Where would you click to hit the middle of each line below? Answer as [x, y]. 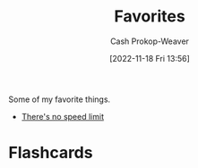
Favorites [150, 17]
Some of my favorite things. [60, 99]
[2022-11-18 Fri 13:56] [150, 58]
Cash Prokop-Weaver [150, 41]
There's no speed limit [63, 116]
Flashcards [51, 153]
